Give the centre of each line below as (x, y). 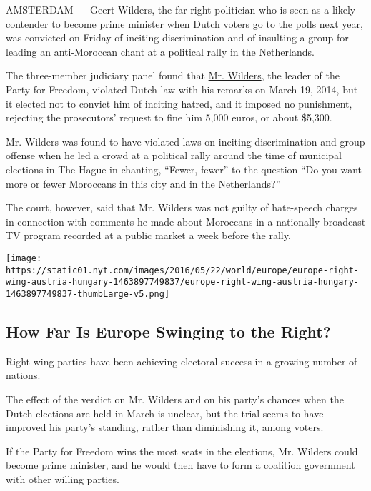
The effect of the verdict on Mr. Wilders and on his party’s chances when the (175, 399)
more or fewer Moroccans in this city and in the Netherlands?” (143, 183)
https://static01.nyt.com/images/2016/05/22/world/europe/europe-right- (182, 270)
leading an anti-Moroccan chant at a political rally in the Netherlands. (160, 51)
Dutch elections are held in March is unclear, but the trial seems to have (165, 413)
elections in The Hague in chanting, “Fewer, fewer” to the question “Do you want (184, 169)
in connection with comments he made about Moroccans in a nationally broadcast (186, 221)
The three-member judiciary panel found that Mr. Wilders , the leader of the (173, 75)
